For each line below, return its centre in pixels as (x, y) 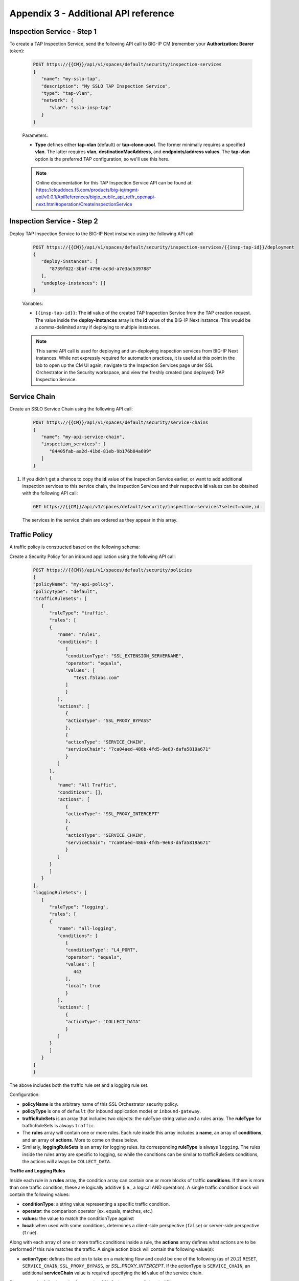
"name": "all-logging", (87, 928)
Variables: (33, 303)
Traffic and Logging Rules (37, 1171)
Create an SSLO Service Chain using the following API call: (71, 409)
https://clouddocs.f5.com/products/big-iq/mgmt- (88, 190)
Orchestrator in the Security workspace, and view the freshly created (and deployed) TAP (130, 373)
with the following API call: (50, 493)
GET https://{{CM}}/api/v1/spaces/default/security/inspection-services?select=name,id (146, 507)
